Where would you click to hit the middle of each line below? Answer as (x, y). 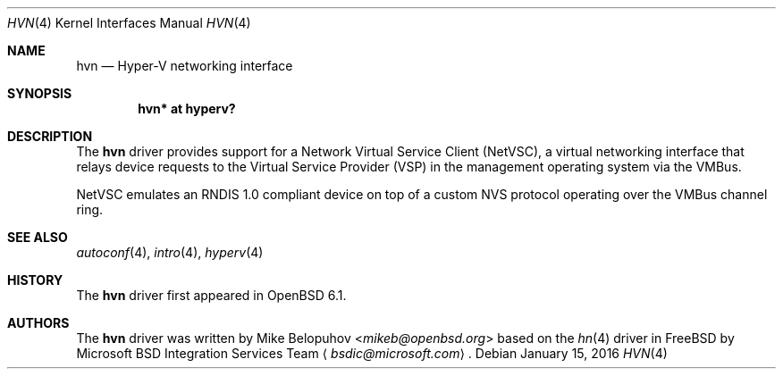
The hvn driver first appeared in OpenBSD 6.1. (211, 295)
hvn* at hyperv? (187, 109)
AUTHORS (38, 323)
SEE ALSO (38, 237)
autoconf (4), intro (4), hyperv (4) (170, 252)
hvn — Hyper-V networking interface (185, 66)
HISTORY (35, 280)
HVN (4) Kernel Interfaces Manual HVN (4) (129, 23)
